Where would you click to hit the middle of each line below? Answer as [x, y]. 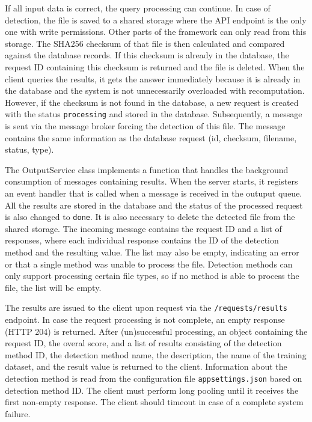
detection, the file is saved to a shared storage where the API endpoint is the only [156, 20]
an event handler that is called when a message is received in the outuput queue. [154, 193]
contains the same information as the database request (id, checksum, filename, [151, 137]
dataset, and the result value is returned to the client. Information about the [146, 366]
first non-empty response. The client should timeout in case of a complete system [154, 402]
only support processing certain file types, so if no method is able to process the [152, 276]
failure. [18, 413]
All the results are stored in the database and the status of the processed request [154, 205]
